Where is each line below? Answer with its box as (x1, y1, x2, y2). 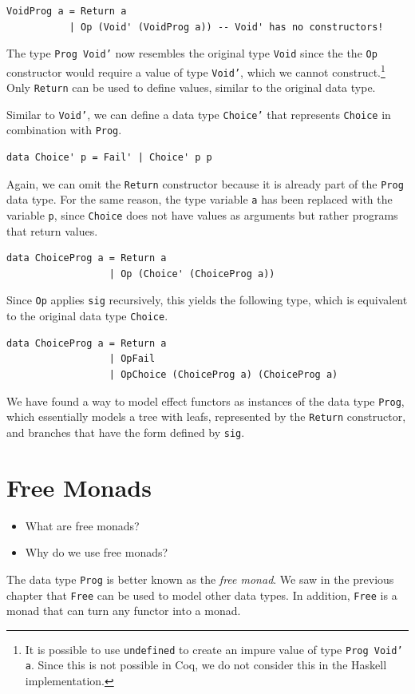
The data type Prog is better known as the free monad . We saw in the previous (6, 570, 394, 587)
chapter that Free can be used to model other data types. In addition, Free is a (6, 586, 397, 603)
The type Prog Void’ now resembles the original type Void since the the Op (6, 45, 377, 61)
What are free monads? (25, 517, 140, 533)
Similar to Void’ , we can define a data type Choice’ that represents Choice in (6, 105, 391, 122)
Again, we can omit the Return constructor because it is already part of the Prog (6, 175, 404, 192)
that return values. (6, 222, 98, 239)
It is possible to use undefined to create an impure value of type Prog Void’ (25, 640, 403, 657)
